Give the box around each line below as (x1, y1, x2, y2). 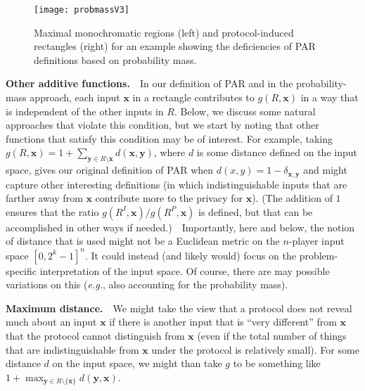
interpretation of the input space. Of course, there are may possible (39, 263, 330, 278)
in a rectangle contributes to (132, 90, 255, 105)
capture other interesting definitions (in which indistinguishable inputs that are (6, 177, 347, 191)
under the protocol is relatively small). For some (151, 342, 359, 357)
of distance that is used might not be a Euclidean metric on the (6, 233, 280, 248)
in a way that (300, 90, 359, 105)
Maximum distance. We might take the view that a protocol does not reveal (6, 300, 352, 315)
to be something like (233, 356, 321, 371)
